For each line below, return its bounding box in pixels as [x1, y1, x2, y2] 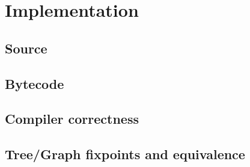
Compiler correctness [5, 109, 139, 128]
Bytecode [5, 74, 64, 93]
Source [5, 38, 47, 57]
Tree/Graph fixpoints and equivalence [5, 145, 245, 163]
